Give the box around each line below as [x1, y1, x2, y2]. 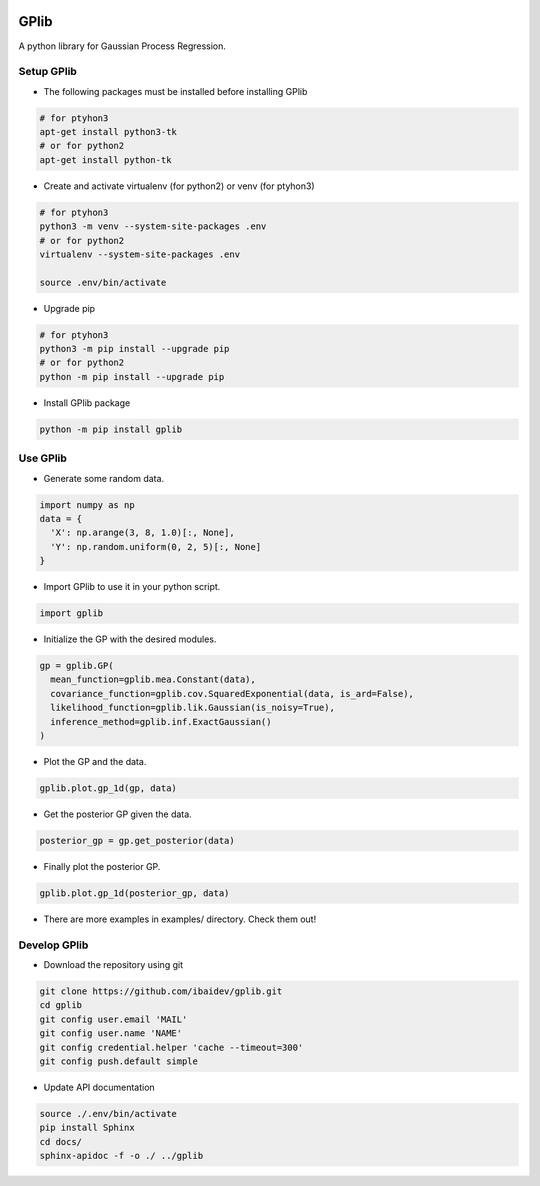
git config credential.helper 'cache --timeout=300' [39, 1041, 304, 1053]
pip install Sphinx [39, 1122, 135, 1134]
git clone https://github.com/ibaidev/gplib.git [39, 986, 283, 997]
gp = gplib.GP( [39, 660, 114, 672]
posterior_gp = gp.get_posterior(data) [39, 835, 235, 846]
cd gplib [39, 1000, 83, 1011]
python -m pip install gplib [39, 423, 183, 435]
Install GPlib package [43, 396, 131, 409]
